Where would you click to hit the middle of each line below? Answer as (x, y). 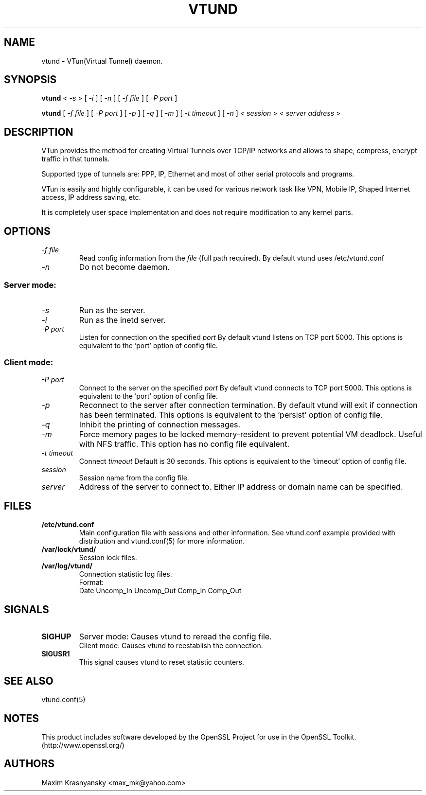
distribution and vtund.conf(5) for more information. (162, 541)
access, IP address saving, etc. (91, 197)
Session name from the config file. (134, 477)
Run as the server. (112, 310)
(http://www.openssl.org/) (83, 745)
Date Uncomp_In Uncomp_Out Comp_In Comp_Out (160, 591)
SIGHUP (56, 637)
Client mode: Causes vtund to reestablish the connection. (171, 646)
